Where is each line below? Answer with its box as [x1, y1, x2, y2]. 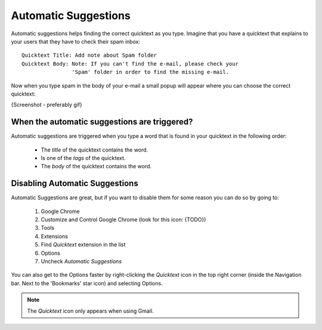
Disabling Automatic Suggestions [11, 178, 138, 189]
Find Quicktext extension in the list [41, 241, 126, 248]
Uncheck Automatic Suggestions [41, 258, 122, 265]
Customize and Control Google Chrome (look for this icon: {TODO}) [41, 216, 206, 223]
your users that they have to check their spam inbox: [11, 38, 140, 45]
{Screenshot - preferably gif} [11, 101, 83, 109]
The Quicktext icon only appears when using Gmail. [27, 307, 154, 314]
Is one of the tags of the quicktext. [41, 154, 126, 161]
